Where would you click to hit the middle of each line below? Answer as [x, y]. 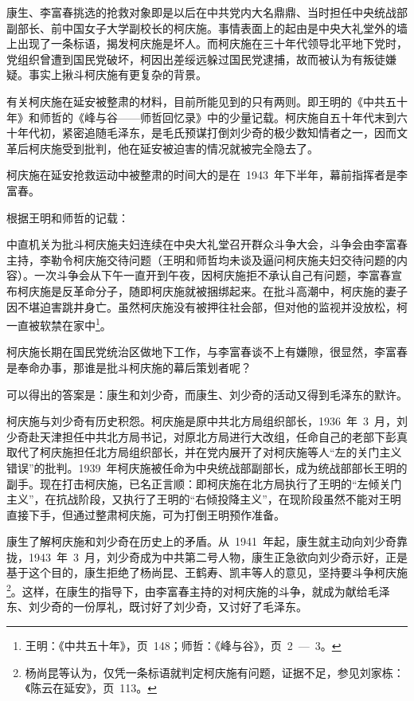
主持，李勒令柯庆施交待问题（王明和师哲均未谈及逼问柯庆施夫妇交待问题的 [201, 259]
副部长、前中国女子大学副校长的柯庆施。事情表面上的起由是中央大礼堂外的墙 [207, 27]
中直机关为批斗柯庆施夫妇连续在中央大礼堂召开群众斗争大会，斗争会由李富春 [207, 244]
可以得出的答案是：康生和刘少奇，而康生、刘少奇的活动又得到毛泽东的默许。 [207, 394]
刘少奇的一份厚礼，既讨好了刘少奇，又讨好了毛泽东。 [168, 607]
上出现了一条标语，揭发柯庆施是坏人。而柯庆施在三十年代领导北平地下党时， [207, 43]
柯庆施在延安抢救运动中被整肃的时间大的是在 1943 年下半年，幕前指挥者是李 [207, 175]
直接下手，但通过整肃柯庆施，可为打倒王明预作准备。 [146, 514]
